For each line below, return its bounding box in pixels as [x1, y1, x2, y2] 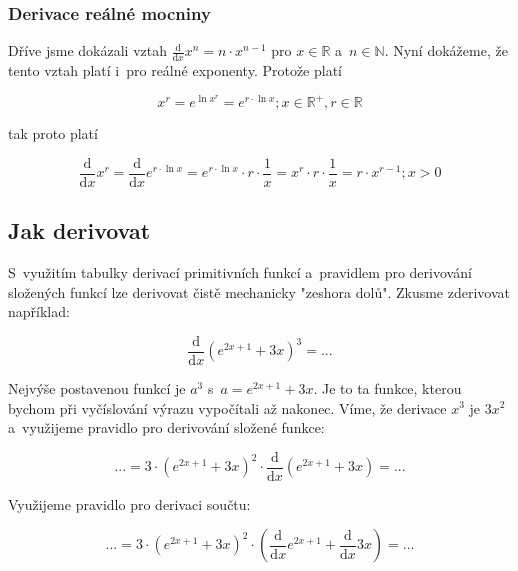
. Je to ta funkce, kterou [313, 377, 462, 398]
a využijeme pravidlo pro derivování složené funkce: [8, 417, 325, 438]
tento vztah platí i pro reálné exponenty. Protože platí [8, 60, 343, 81]
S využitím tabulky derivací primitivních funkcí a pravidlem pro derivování [8, 262, 472, 283]
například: [8, 301, 70, 322]
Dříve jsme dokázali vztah [8, 40, 167, 61]
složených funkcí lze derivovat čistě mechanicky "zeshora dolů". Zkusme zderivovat [8, 281, 510, 302]
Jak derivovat [8, 215, 151, 246]
